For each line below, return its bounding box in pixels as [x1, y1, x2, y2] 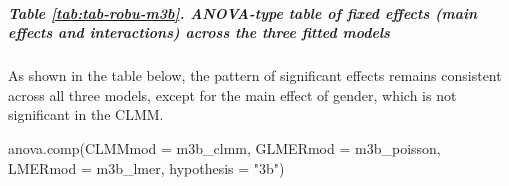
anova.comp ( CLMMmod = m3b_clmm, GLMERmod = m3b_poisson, [8, 137, 441, 158]
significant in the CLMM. [8, 104, 164, 125]
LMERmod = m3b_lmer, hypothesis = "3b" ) [8, 157, 285, 178]
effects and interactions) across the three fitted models [8, 22, 390, 43]
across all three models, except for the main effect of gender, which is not [8, 84, 457, 105]
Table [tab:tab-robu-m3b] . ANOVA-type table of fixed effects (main [8, 2, 478, 23]
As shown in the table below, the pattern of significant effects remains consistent [8, 65, 502, 86]
